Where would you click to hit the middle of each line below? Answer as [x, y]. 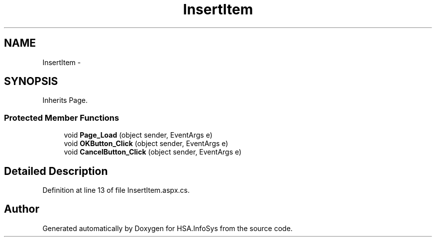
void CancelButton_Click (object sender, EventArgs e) [153, 152]
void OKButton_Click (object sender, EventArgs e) [146, 144]
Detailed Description [56, 171]
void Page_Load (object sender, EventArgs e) [138, 135]
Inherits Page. [65, 100]
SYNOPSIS [31, 81]
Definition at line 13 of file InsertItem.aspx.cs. [116, 190]
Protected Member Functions [62, 118]
